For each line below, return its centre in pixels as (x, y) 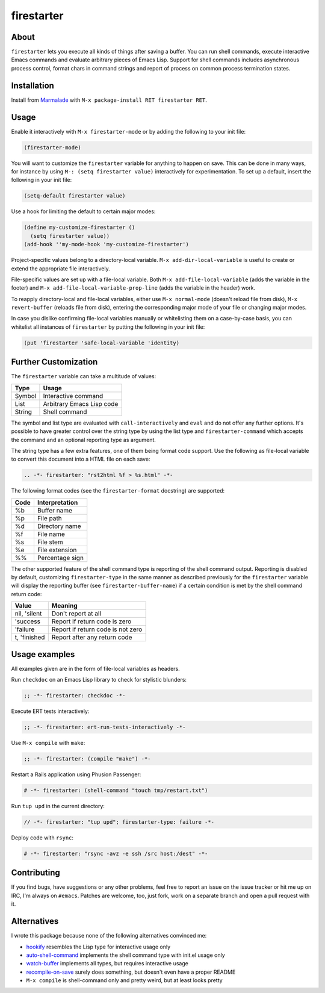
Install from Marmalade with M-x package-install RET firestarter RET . (109, 100)
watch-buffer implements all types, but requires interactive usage (107, 963)
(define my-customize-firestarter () (79, 228)
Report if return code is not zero (97, 629)
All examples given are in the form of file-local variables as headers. (95, 668)
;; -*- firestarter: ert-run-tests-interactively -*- (105, 727)
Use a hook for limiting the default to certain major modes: (83, 211)
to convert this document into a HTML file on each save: (81, 459)
